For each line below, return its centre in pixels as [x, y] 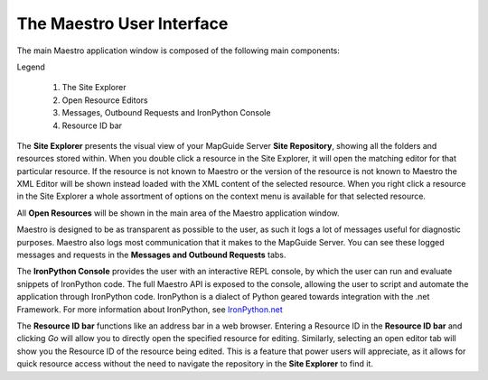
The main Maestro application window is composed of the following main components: [178, 51]
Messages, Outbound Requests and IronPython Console [166, 113]
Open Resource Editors [105, 100]
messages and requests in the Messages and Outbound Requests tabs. [151, 255]
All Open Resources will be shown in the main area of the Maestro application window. [178, 213]
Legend [31, 67]
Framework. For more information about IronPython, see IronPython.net [150, 309]
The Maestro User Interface [122, 23]
